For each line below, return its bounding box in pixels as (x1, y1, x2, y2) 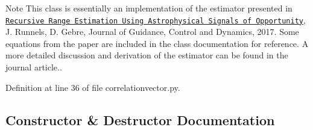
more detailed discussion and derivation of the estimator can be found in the (5, 49, 288, 61)
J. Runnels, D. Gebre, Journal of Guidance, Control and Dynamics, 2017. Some (5, 25, 299, 38)
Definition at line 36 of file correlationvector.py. (5, 81, 180, 93)
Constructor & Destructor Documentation (5, 110, 275, 129)
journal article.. (5, 61, 62, 73)
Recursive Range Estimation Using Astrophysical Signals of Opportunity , (5, 13, 306, 26)
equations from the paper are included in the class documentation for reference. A (5, 37, 309, 49)
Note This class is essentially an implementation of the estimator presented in (5, 2, 292, 14)
